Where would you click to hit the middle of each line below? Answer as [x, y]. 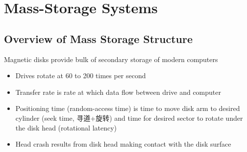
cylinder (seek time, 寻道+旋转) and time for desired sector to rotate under [129, 118]
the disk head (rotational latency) [66, 127]
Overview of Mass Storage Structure [99, 38]
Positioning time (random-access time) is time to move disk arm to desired [128, 108]
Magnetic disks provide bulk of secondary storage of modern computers [111, 59]
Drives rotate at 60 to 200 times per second [81, 76]
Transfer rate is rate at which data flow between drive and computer [118, 92]
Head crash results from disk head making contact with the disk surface [123, 144]
